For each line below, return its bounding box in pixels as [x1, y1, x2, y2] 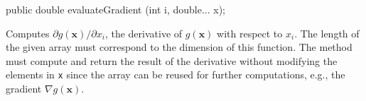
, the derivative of [104, 25, 183, 40]
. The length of [294, 25, 360, 40]
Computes [6, 25, 50, 40]
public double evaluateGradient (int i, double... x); [6, 2, 225, 16]
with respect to [217, 25, 283, 40]
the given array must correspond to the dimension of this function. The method [6, 40, 352, 54]
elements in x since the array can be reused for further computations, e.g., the [6, 67, 345, 82]
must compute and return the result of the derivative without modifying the [6, 53, 338, 68]
